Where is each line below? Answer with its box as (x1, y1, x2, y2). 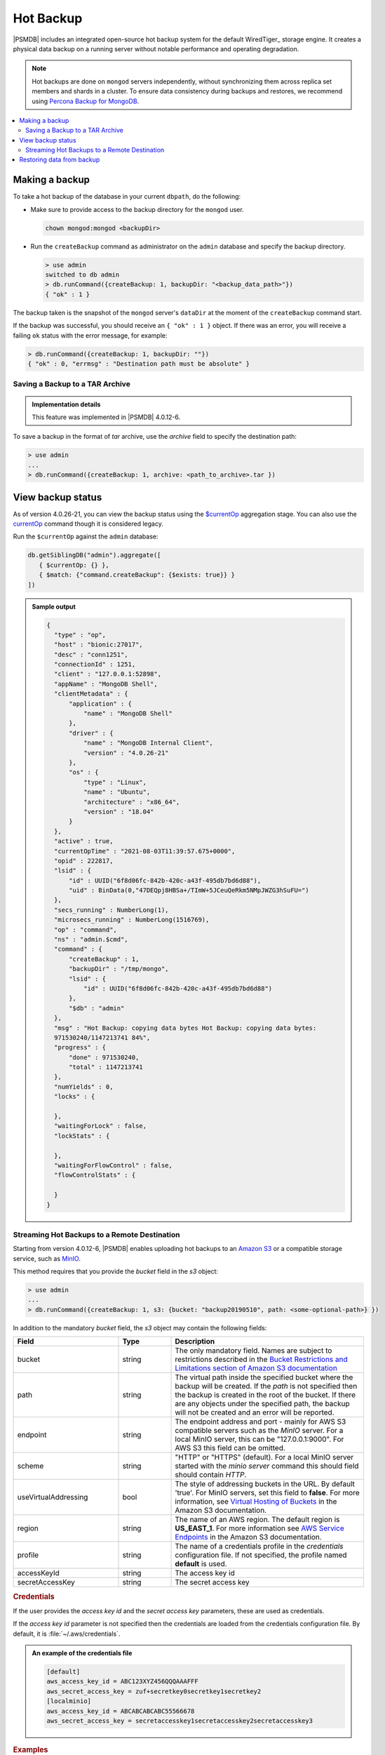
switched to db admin (45, 271, 120, 279)
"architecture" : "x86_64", (83, 797, 180, 806)
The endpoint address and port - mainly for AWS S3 (175, 1417, 346, 1426)
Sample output (32, 602, 76, 611)
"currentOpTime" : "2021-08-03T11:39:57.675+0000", (53, 847, 236, 855)
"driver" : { (69, 729, 114, 737)
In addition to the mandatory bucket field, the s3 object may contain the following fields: (13, 1323, 267, 1332)
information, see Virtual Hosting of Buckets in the (175, 1497, 337, 1506)
